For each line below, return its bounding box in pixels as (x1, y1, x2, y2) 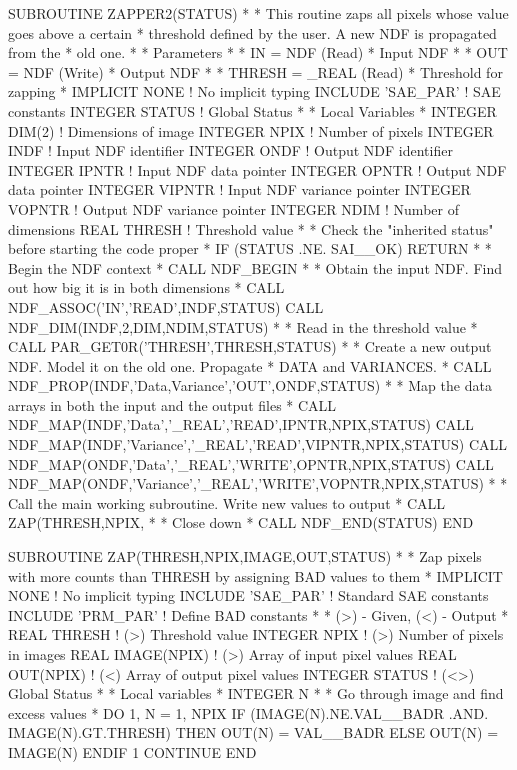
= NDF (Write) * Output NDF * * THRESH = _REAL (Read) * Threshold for (8, 61, 503, 82)
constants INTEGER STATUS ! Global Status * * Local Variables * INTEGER (8, 100, 497, 121)
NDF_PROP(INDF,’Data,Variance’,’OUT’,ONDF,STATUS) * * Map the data (8, 375, 492, 396)
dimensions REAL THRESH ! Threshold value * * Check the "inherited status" (8, 218, 494, 239)
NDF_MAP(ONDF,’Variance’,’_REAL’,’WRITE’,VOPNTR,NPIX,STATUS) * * (8, 473, 508, 494)
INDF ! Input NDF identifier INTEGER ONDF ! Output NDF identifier (8, 140, 453, 161)
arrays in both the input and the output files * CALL (8, 394, 337, 415)
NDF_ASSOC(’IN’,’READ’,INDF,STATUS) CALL (8, 296, 324, 317)
